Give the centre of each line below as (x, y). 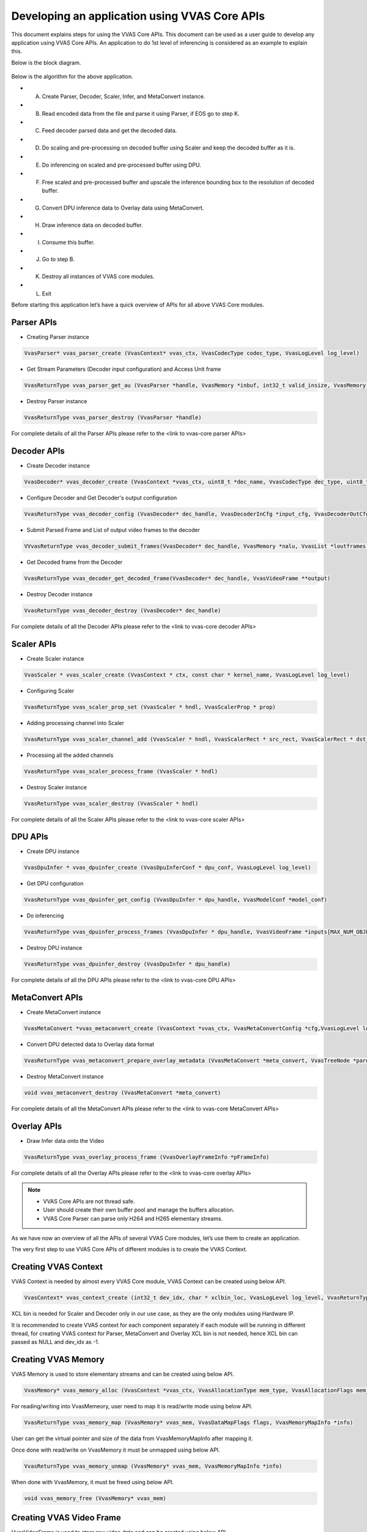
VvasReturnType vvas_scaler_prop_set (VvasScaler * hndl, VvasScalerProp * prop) (150, 707)
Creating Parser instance (58, 337)
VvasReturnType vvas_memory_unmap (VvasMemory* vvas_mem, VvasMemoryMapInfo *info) (153, 1466)
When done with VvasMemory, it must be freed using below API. (93, 1482)
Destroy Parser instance (57, 401)
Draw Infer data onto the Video (65, 1141)
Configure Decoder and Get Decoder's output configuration (102, 498)
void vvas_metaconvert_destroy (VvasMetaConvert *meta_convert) (123, 1093)
